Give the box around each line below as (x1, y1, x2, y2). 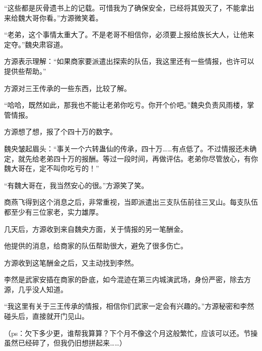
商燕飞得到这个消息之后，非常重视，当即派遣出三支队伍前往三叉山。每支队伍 (4, 197, 258, 207)
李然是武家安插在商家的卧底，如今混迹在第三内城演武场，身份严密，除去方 (4, 274, 251, 285)
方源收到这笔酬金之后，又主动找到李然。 (4, 257, 138, 268)
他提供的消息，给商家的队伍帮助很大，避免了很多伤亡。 (4, 240, 187, 251)
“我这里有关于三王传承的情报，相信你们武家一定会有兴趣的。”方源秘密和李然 (4, 301, 254, 311)
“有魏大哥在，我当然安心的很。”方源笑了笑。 (4, 180, 149, 190)
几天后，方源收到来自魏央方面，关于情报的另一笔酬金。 (4, 223, 187, 234)
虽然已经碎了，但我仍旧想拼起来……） (4, 337, 126, 348)
